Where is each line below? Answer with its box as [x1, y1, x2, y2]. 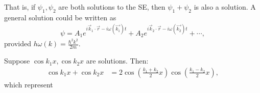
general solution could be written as [4, 12, 116, 22]
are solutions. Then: [86, 55, 149, 66]
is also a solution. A [194, 2, 256, 12]
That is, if [4, 2, 36, 12]
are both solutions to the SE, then [58, 2, 166, 12]
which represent [4, 79, 53, 89]
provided [4, 38, 31, 49]
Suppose [4, 55, 30, 66]
